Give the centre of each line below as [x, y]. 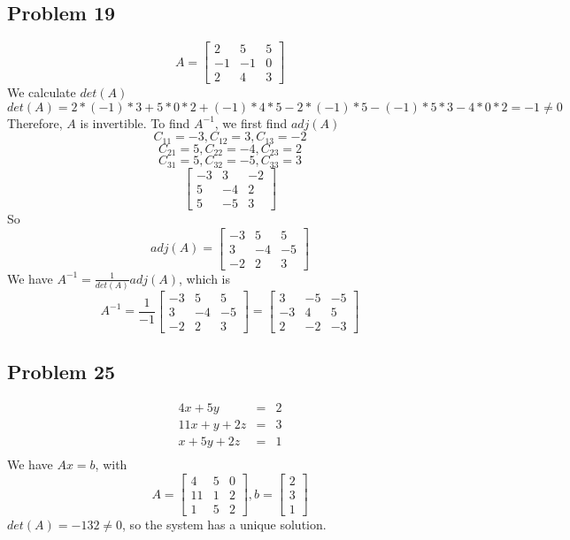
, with [111, 464]
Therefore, [35, 122]
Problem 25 [62, 372]
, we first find [251, 122]
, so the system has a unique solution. [224, 525]
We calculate [42, 92]
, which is [205, 278]
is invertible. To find [135, 122]
